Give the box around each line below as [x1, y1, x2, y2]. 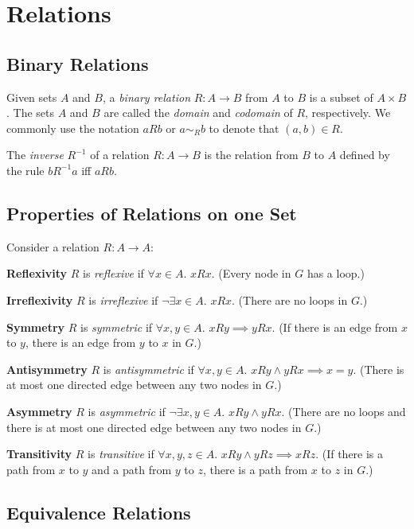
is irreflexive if [88, 291, 158, 308]
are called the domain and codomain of [103, 104, 293, 121]
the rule [6, 161, 45, 178]
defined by [339, 146, 390, 163]
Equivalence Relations [6, 500, 191, 524]
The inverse [6, 146, 64, 163]
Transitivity [6, 445, 72, 462]
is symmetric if [80, 318, 153, 335]
